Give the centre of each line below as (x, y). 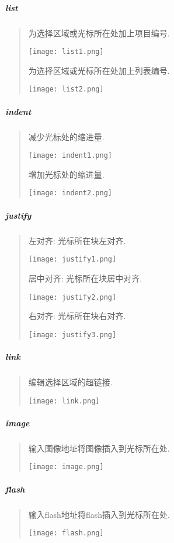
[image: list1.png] (66, 52)
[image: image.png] (66, 467)
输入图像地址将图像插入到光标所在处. (99, 448)
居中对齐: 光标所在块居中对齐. (85, 278)
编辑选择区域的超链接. (70, 382)
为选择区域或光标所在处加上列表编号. (99, 70)
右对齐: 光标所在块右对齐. (77, 316)
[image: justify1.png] (72, 259)
